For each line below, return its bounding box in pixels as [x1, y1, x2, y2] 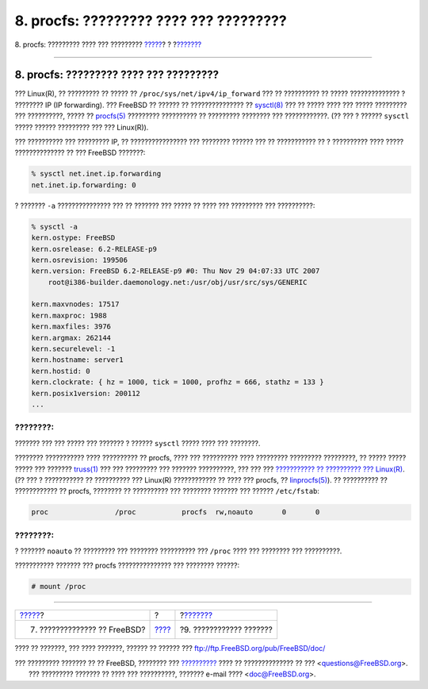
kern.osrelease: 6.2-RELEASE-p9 [31, 244, 158, 253]
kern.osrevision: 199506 [31, 255, 128, 264]
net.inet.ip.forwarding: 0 [31, 180, 136, 190]
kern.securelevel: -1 [31, 344, 116, 353]
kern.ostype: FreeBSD [31, 233, 116, 242]
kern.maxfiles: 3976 [31, 322, 111, 331]
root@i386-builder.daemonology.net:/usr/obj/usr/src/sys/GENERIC [48, 278, 308, 287]
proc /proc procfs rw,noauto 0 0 [31, 508, 320, 517]
